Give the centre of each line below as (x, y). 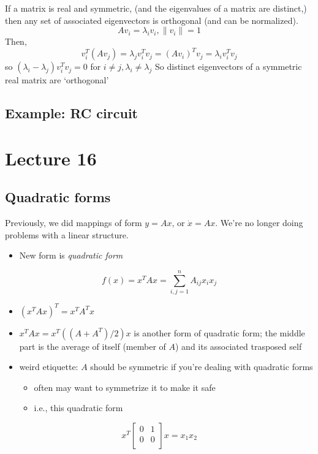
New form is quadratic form (71, 255)
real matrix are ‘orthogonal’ (57, 80)
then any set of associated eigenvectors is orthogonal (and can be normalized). (152, 20)
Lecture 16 (51, 158)
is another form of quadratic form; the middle (219, 332)
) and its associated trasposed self (238, 346)
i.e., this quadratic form (78, 408)
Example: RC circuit (71, 113)
